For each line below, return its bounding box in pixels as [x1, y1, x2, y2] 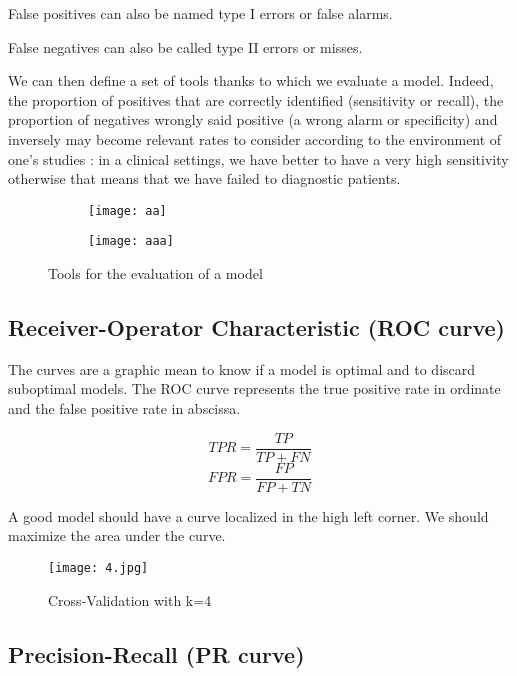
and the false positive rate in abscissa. [8, 398, 241, 419]
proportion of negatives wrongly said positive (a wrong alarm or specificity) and [8, 109, 498, 130]
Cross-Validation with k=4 [48, 589, 212, 610]
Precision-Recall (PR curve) [8, 638, 305, 669]
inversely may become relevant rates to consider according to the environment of [8, 128, 502, 149]
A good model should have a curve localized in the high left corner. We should [8, 505, 489, 526]
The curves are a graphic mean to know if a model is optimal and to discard [8, 358, 476, 379]
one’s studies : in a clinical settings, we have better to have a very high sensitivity [8, 148, 509, 169]
